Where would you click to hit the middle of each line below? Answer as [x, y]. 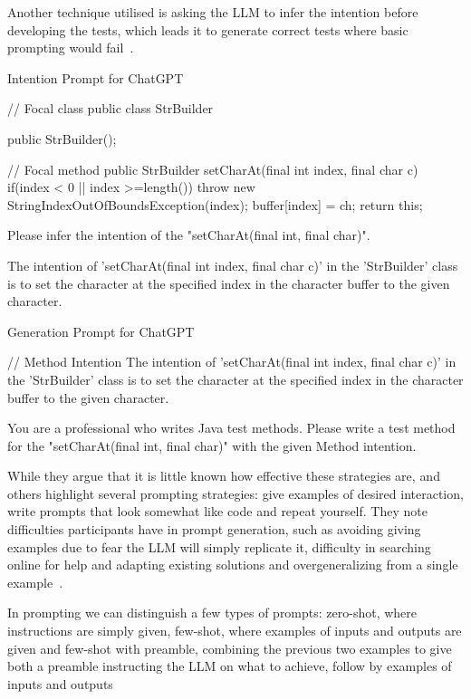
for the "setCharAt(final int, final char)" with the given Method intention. [212, 445]
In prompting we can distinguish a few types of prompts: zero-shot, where [212, 613]
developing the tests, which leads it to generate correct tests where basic [208, 29]
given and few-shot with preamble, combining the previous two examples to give [230, 648]
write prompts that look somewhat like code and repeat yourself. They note [217, 511]
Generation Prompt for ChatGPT [101, 331]
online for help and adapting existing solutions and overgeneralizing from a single [233, 565]
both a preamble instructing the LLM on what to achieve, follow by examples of [230, 666]
